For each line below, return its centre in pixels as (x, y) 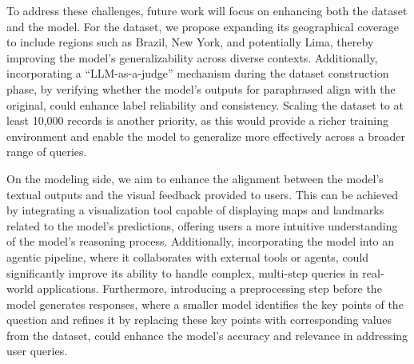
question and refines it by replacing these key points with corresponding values (199, 320)
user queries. (37, 351)
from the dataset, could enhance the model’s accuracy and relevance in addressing (207, 335)
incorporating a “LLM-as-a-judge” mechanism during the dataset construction (198, 73)
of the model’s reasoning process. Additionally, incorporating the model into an (201, 241)
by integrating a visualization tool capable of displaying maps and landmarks (195, 210)
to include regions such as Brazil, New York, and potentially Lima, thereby (190, 42)
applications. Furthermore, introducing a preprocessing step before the (209, 288)
